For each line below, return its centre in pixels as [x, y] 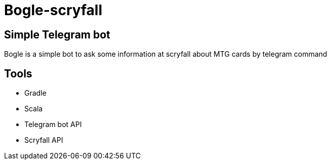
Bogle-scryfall [53, 10]
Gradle [35, 93]
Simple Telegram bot [57, 34]
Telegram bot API [53, 125]
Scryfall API [44, 140]
